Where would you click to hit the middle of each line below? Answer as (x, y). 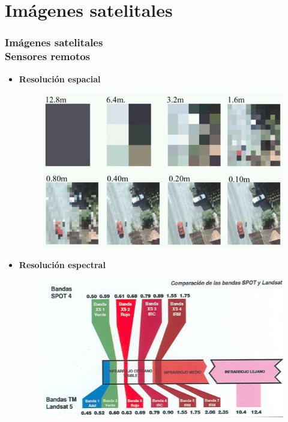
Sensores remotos (48, 56)
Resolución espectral (62, 265)
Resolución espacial (60, 78)
